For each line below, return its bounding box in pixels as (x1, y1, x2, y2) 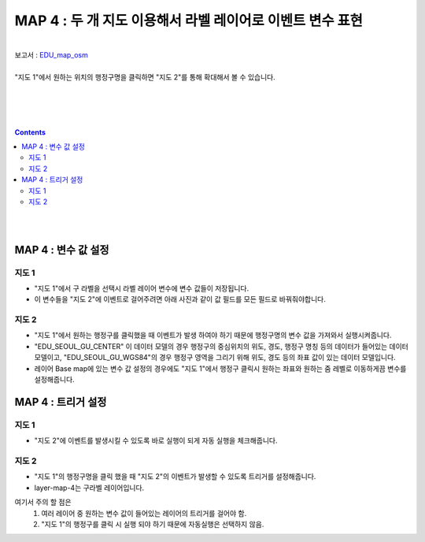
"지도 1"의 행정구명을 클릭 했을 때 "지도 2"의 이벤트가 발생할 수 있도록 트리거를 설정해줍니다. (34, 472, 316, 481)
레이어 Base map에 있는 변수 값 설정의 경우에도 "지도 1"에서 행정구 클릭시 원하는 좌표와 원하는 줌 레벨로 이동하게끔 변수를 (34, 363, 407, 373)
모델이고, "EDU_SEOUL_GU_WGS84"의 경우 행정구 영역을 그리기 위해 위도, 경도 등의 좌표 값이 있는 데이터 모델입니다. (34, 353, 397, 362)
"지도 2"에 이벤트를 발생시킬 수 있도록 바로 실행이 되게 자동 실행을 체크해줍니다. (34, 436, 278, 445)
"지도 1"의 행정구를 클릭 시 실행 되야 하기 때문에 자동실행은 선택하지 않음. (41, 519, 264, 529)
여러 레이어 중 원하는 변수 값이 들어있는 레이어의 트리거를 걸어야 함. (41, 508, 247, 518)
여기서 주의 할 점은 (14, 497, 72, 507)
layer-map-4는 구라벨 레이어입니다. (34, 483, 145, 492)
